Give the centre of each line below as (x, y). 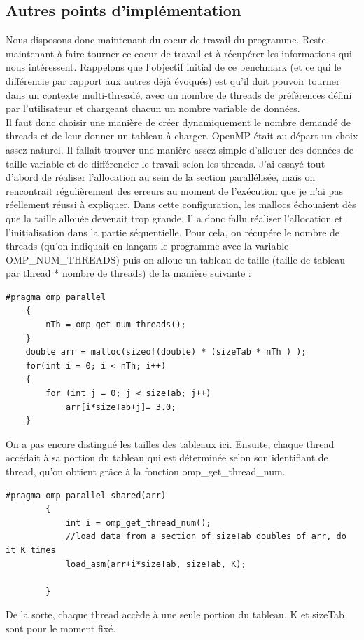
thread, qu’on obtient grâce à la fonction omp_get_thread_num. (146, 471)
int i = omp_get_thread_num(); (138, 523)
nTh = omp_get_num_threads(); (116, 325)
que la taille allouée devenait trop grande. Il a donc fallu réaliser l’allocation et (174, 218)
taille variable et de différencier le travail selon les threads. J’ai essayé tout (166, 163)
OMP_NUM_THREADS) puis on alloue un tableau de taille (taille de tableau (176, 259)
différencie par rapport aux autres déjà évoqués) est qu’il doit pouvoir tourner (173, 80)
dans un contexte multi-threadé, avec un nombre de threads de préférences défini (179, 94)
